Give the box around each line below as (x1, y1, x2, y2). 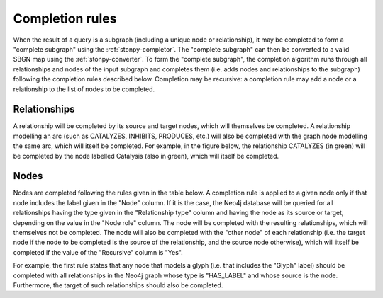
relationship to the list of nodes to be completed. (13, 85, 155, 93)
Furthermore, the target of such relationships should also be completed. (13, 281, 223, 290)
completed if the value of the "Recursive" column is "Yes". (13, 248, 184, 256)
